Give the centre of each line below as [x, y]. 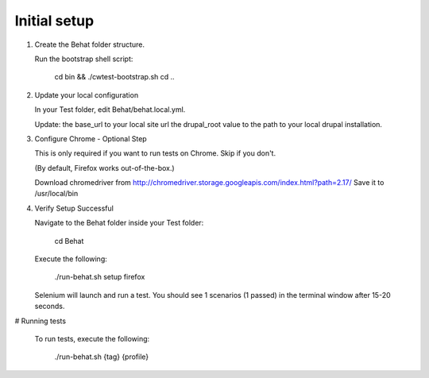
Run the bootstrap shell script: [84, 59]
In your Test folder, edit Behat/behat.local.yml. [110, 110]
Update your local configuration [87, 94]
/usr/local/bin [56, 194]
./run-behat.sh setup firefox [100, 277]
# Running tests [41, 321]
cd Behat [69, 241]
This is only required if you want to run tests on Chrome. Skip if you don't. [155, 153]
